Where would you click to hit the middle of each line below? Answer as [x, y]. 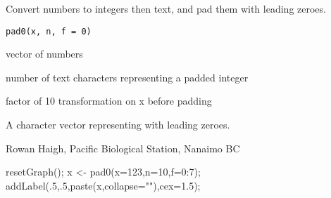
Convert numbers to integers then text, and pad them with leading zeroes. [166, 8]
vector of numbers [44, 54]
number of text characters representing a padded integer [127, 77]
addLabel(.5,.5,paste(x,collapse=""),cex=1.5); [103, 185]
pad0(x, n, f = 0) [49, 31]
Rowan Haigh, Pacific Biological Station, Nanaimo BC [123, 148]
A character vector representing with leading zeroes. [118, 125]
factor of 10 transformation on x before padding [109, 101]
